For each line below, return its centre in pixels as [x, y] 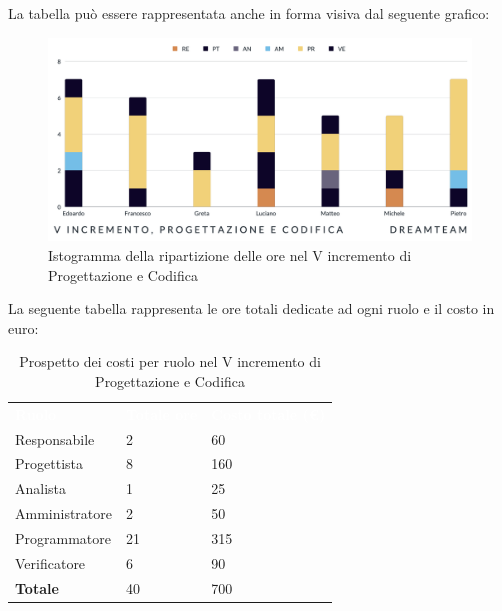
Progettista [49, 463]
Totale [37, 587]
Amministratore [63, 513]
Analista [41, 488]
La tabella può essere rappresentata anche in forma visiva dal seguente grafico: [249, 13]
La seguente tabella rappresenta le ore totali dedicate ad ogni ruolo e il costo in [251, 308]
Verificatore [50, 562]
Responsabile [55, 438]
